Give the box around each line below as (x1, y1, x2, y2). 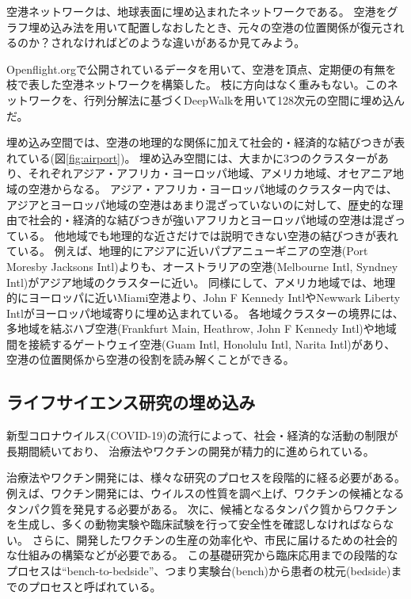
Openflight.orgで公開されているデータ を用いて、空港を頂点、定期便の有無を (6, 60, 397, 77)
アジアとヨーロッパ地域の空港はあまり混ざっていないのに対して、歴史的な (6, 196, 393, 212)
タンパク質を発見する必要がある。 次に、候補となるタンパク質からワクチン (6, 500, 398, 517)
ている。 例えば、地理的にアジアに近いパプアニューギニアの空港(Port (6, 242, 368, 259)
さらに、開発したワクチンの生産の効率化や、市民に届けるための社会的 (32, 531, 398, 547)
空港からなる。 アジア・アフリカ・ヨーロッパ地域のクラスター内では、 (28, 180, 398, 196)
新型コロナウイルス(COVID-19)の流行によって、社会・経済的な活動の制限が (6, 427, 398, 444)
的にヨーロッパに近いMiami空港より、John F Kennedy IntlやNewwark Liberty (6, 289, 401, 306)
